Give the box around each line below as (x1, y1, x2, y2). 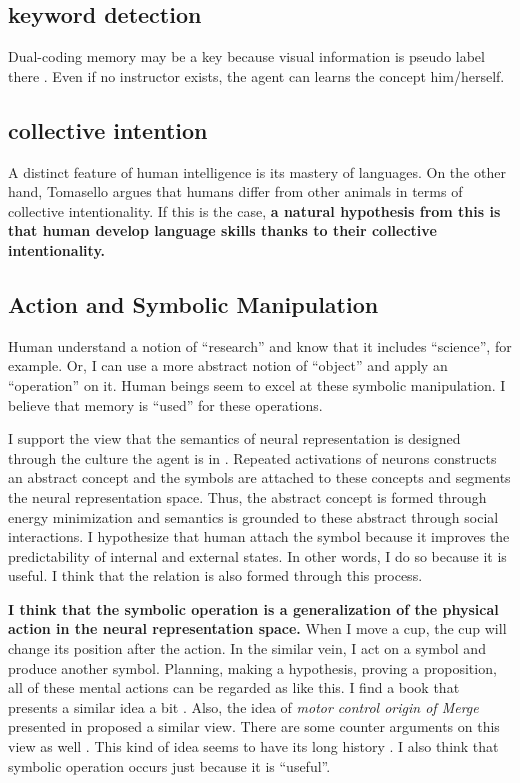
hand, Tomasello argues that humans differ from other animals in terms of (8, 181, 463, 202)
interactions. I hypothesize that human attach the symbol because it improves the (8, 526, 510, 547)
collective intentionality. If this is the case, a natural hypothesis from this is (8, 200, 501, 221)
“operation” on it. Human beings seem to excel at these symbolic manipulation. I (8, 374, 506, 395)
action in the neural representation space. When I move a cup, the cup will (8, 618, 507, 639)
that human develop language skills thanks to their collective (8, 220, 437, 241)
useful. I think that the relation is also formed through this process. (8, 565, 423, 586)
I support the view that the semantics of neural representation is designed (8, 428, 461, 449)
